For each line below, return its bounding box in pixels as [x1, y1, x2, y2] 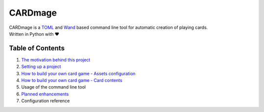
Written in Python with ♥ [9, 31, 60, 37]
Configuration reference [21, 98, 70, 104]
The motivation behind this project [21, 57, 90, 63]
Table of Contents [9, 44, 65, 52]
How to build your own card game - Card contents [21, 77, 122, 83]
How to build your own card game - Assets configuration [21, 70, 136, 76]
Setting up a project [21, 64, 61, 69]
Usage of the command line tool [21, 84, 86, 90]
